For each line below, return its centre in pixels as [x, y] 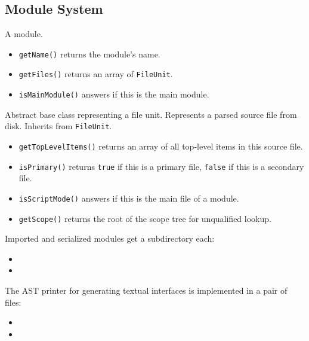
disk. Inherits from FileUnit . [58, 126]
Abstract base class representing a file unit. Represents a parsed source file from [151, 114]
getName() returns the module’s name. [89, 54]
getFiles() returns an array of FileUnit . [96, 74]
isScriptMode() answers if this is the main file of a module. [129, 198]
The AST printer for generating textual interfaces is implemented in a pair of [146, 290]
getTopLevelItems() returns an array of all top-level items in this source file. [161, 146]
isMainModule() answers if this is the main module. [114, 94]
